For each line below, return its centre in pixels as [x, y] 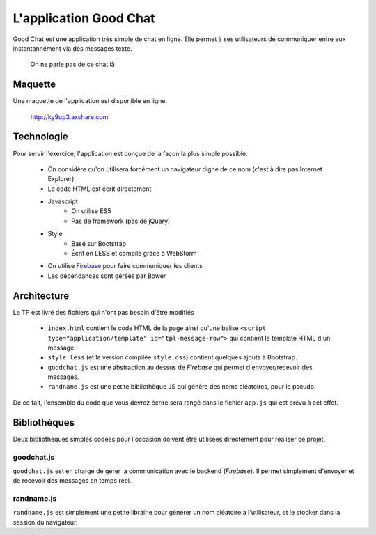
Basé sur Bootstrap [99, 243]
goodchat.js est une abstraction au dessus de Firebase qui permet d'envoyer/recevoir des [180, 367]
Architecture [41, 296]
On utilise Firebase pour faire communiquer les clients [125, 266]
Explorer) [61, 179]
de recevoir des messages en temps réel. [72, 481]
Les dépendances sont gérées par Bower [107, 276]
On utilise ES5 [91, 211]
